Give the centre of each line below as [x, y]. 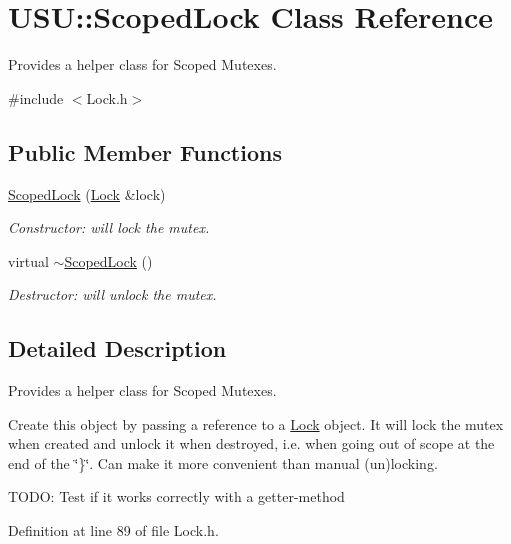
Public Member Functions [145, 151]
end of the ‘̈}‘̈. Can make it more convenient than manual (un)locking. [223, 462]
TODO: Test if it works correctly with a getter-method [176, 496]
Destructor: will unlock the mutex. [112, 294]
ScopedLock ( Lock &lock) [87, 193]
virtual [28, 260]
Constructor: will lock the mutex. [109, 227]
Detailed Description [117, 348]
